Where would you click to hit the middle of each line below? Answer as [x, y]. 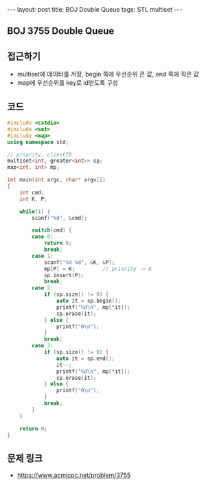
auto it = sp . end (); [85, 358]
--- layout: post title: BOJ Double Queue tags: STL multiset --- [95, 9]
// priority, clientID [39, 154]
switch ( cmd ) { [52, 230]
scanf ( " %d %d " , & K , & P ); [79, 262]
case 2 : [43, 288]
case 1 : [43, 256]
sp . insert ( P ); [64, 275]
